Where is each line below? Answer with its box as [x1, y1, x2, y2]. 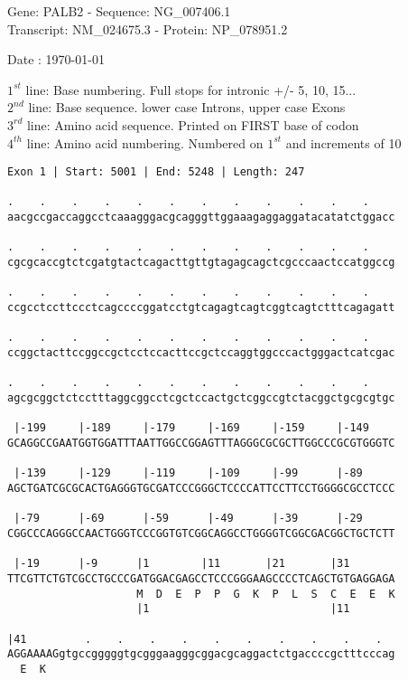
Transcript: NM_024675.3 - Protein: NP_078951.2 [7, 19, 288, 38]
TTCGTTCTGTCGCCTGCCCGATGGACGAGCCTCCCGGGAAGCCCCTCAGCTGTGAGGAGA [7, 571, 395, 585]
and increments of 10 [285, 133, 402, 152]
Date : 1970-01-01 [7, 50, 105, 69]
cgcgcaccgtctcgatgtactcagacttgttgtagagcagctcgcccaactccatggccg [7, 256, 395, 269]
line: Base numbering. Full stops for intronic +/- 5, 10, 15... [25, 80, 357, 99]
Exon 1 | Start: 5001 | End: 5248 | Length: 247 [7, 165, 305, 179]
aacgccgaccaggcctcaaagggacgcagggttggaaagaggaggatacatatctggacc [7, 211, 395, 224]
